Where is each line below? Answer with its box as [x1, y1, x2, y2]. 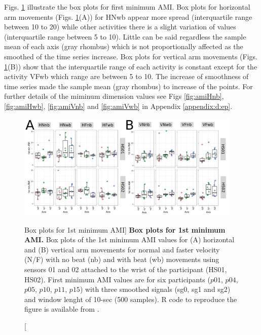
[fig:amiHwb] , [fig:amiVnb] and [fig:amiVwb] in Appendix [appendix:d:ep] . [4, 100, 233, 111]
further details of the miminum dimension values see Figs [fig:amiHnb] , [4, 91, 224, 101]
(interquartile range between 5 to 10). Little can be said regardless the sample [4, 31, 246, 42]
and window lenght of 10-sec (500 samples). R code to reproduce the [24, 293, 237, 304]
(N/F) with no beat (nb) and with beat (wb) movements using [24, 254, 219, 265]
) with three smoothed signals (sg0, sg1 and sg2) [80, 284, 231, 294]
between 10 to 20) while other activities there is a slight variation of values [4, 21, 236, 32]
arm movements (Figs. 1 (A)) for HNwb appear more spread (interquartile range [4, 11, 252, 22]
